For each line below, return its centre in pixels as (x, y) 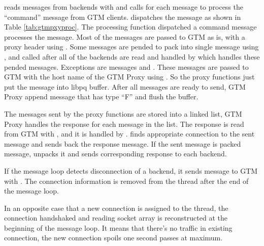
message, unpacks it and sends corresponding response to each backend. (115, 154)
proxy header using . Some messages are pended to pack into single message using (131, 47)
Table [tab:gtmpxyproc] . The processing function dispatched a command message (130, 27)
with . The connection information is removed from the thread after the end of (126, 181)
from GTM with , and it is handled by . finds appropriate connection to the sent (129, 134)
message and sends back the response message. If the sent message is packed (123, 143)
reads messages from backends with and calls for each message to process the (124, 7)
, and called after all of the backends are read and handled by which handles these (132, 56)
